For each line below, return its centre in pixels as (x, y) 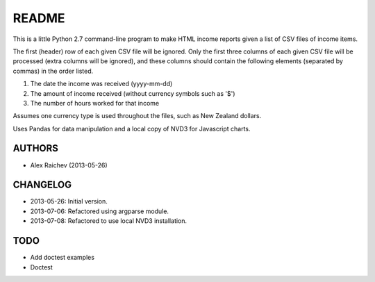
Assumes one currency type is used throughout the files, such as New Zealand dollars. (137, 116)
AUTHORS (36, 148)
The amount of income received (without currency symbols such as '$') (133, 93)
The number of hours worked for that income (95, 103)
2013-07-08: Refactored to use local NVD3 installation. (109, 221)
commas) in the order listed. (53, 71)
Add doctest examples (62, 258)
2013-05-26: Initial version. (69, 201)
